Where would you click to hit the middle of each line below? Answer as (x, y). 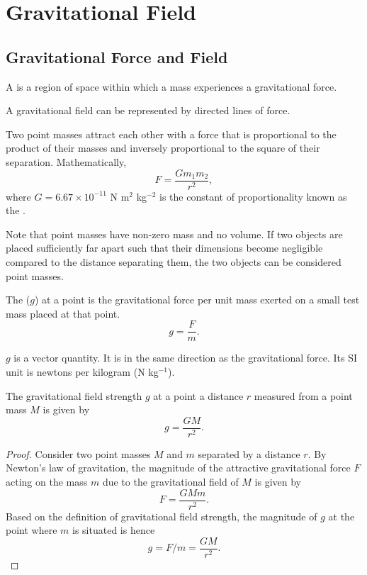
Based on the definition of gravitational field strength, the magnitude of (162, 516)
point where (32, 530)
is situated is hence (114, 530)
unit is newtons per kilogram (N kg (82, 372)
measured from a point (303, 395)
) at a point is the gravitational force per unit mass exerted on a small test (197, 300)
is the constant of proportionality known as (253, 196)
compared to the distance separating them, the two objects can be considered (174, 261)
